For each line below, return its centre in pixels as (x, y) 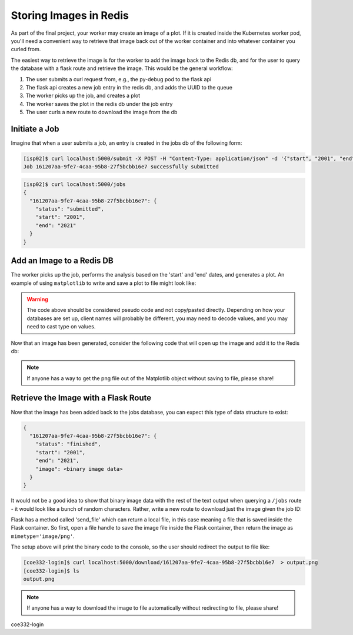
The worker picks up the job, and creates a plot (83, 96)
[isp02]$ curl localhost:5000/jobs (74, 184)
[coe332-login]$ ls (51, 571)
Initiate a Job (35, 129)
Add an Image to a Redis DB (62, 261)
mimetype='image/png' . (43, 536)
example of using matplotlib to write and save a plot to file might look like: (104, 283)
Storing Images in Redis (70, 15)
